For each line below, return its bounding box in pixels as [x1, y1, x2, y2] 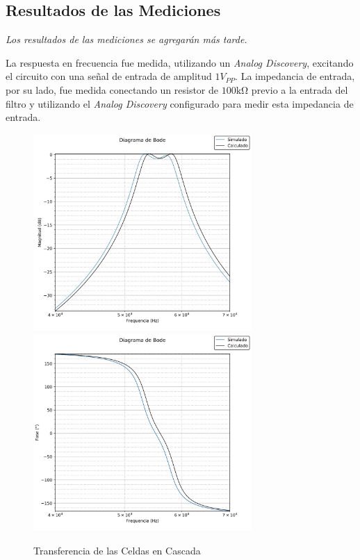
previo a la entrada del [251, 82, 348, 97]
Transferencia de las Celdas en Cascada [33, 543, 201, 557]
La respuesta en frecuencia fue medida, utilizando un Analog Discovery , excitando [6, 55, 354, 69]
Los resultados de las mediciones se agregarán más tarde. [6, 32, 247, 47]
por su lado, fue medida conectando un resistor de [6, 82, 219, 97]
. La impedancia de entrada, [235, 69, 355, 83]
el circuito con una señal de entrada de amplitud [6, 69, 212, 83]
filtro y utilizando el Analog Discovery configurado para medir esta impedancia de [6, 96, 354, 110]
